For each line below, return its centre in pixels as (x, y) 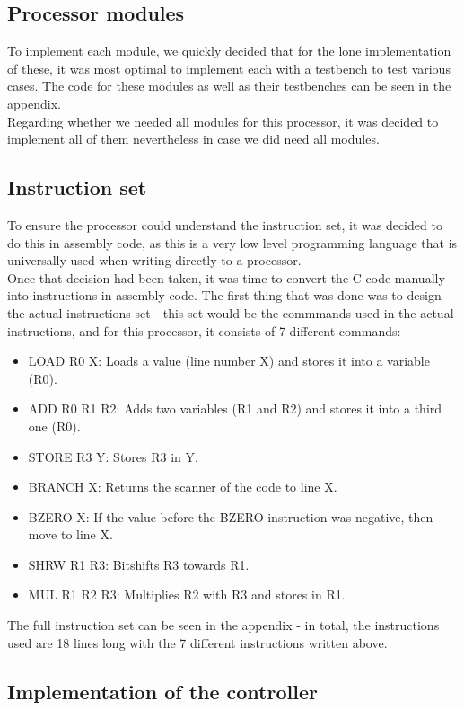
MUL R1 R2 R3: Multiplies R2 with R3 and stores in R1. (187, 595)
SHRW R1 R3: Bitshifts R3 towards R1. (139, 564)
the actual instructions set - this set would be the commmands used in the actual (231, 312)
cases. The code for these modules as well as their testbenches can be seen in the (229, 86)
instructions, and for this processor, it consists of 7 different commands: (204, 330)
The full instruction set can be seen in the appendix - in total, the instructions (223, 625)
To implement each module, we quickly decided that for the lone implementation (229, 51)
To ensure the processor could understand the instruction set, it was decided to (225, 224)
